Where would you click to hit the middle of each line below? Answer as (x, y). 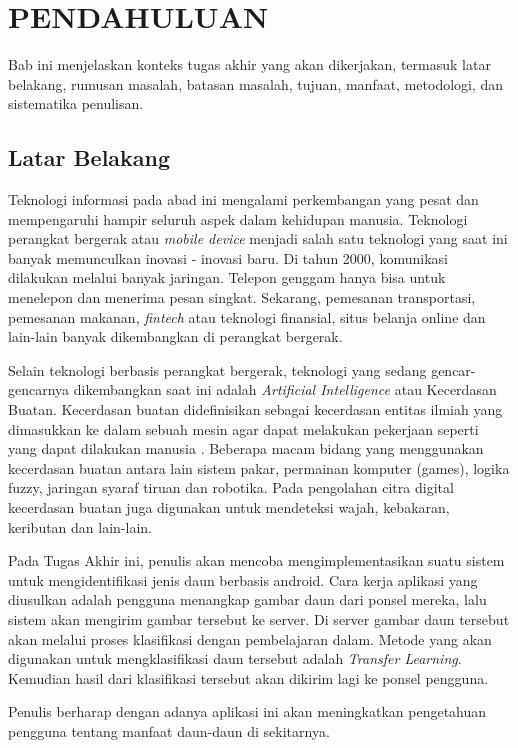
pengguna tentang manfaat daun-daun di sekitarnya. (169, 730)
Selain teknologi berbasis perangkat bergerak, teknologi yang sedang (217, 369)
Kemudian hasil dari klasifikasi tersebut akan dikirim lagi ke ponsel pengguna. (248, 677)
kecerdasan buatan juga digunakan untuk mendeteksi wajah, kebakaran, (229, 507)
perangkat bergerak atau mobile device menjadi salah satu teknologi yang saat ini (258, 238)
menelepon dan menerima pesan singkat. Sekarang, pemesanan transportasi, (242, 297)
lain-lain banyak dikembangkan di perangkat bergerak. (175, 336)
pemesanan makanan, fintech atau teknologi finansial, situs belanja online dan (247, 316)
